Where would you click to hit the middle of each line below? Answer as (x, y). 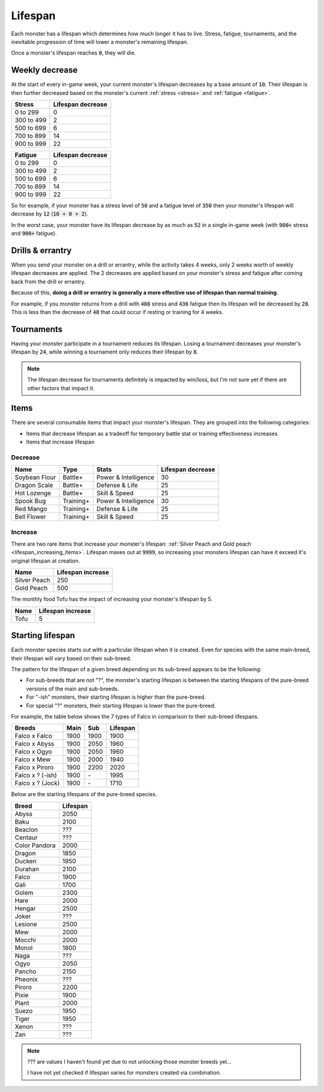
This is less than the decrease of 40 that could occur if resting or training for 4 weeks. (117, 312)
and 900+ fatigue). (34, 234)
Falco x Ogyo (33, 752)
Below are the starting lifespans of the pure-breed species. (84, 794)
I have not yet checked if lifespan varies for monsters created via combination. (124, 1073)
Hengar (25, 908)
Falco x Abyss (34, 744)
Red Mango (31, 509)
